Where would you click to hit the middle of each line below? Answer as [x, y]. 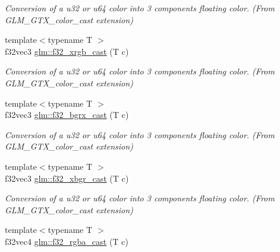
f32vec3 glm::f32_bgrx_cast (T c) [67, 115]
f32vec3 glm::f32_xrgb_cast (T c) [67, 51]
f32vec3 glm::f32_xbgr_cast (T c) [67, 178]
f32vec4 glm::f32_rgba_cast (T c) [67, 241]
